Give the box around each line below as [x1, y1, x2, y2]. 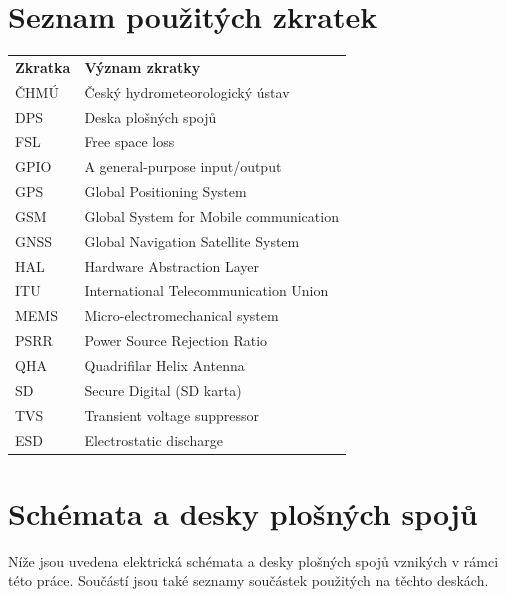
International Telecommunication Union [84, 280, 329, 301]
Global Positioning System [84, 181, 247, 202]
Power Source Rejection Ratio [84, 330, 268, 351]
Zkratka [15, 56, 71, 77]
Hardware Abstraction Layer [84, 255, 260, 276]
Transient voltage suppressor [84, 404, 260, 425]
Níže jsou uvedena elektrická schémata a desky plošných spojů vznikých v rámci [8, 550, 499, 571]
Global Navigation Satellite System [84, 230, 300, 251]
